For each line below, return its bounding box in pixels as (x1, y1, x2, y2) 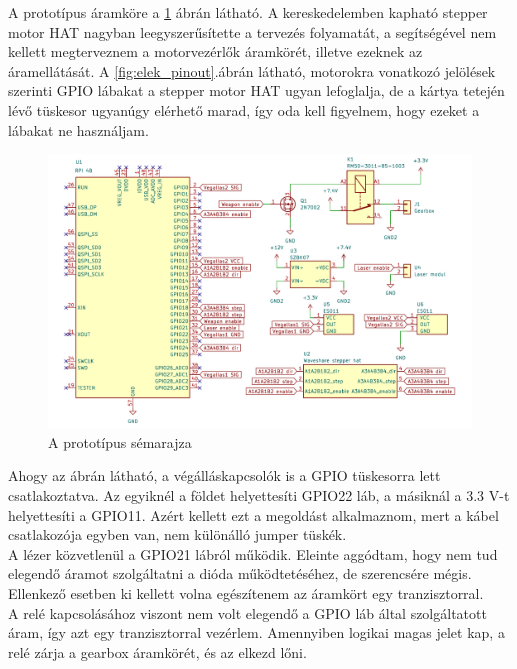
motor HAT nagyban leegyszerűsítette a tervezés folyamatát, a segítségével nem (8, 21, 497, 42)
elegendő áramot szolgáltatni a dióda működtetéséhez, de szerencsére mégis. (8, 563, 472, 584)
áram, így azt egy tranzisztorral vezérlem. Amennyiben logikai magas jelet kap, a (8, 622, 505, 643)
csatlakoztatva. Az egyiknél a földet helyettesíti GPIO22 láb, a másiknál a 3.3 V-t (8, 485, 510, 506)
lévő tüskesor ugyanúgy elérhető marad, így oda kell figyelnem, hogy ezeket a (8, 99, 480, 120)
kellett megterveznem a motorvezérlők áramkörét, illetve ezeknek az (8, 41, 423, 62)
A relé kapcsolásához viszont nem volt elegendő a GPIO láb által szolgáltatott (8, 602, 487, 623)
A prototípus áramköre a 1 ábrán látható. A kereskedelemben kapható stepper (8, 2, 488, 22)
